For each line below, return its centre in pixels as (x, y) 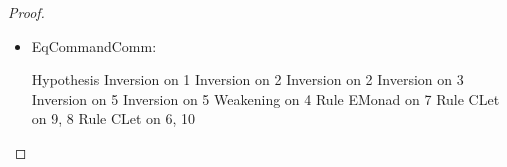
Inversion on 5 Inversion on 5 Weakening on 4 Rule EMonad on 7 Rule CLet (265, 98)
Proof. (26, 12)
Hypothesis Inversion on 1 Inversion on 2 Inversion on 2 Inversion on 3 (247, 79)
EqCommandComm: (94, 45)
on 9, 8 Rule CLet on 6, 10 (113, 118)
